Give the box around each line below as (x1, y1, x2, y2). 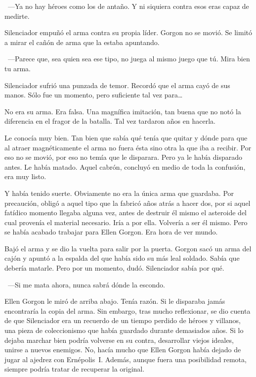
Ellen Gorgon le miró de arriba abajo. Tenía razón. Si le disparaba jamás (4, 296, 225, 306)
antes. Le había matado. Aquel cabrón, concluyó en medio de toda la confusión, (4, 161, 246, 172)
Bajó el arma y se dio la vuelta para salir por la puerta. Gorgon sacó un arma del (4, 243, 252, 253)
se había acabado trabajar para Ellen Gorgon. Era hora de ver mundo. (4, 227, 218, 237)
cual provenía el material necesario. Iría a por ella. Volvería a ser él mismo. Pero (4, 217, 248, 227)
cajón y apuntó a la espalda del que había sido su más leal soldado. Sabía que (4, 253, 240, 263)
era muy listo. (4, 171, 46, 182)
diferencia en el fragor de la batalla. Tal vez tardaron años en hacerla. (4, 116, 215, 126)
